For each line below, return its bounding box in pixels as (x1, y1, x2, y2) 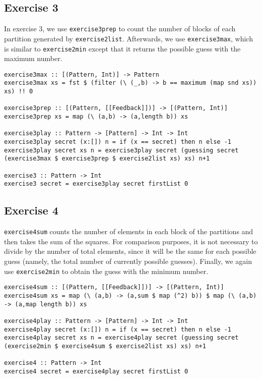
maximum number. (4, 53, 62, 64)
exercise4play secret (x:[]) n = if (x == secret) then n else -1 (4, 326, 232, 333)
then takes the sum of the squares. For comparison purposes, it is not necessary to (4, 236, 258, 246)
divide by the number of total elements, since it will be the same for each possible (4, 246, 256, 256)
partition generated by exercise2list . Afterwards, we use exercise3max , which (4, 33, 253, 43)
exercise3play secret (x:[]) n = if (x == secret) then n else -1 (4, 138, 232, 146)
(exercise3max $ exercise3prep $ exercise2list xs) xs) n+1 (4, 155, 210, 163)
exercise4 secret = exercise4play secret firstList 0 (4, 367, 188, 375)
